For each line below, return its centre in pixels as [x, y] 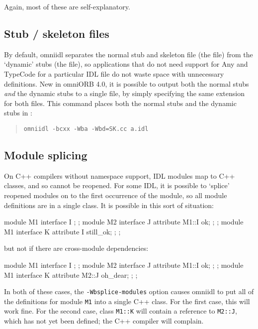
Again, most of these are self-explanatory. [67, 6]
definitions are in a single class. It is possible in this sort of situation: [109, 205]
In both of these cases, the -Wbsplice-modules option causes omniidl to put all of [129, 291]
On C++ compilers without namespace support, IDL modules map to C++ [120, 175]
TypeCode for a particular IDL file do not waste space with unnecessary [114, 73]
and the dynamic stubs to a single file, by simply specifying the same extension [124, 93]
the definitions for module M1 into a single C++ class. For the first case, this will [127, 301]
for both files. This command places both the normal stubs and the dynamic [120, 103]
